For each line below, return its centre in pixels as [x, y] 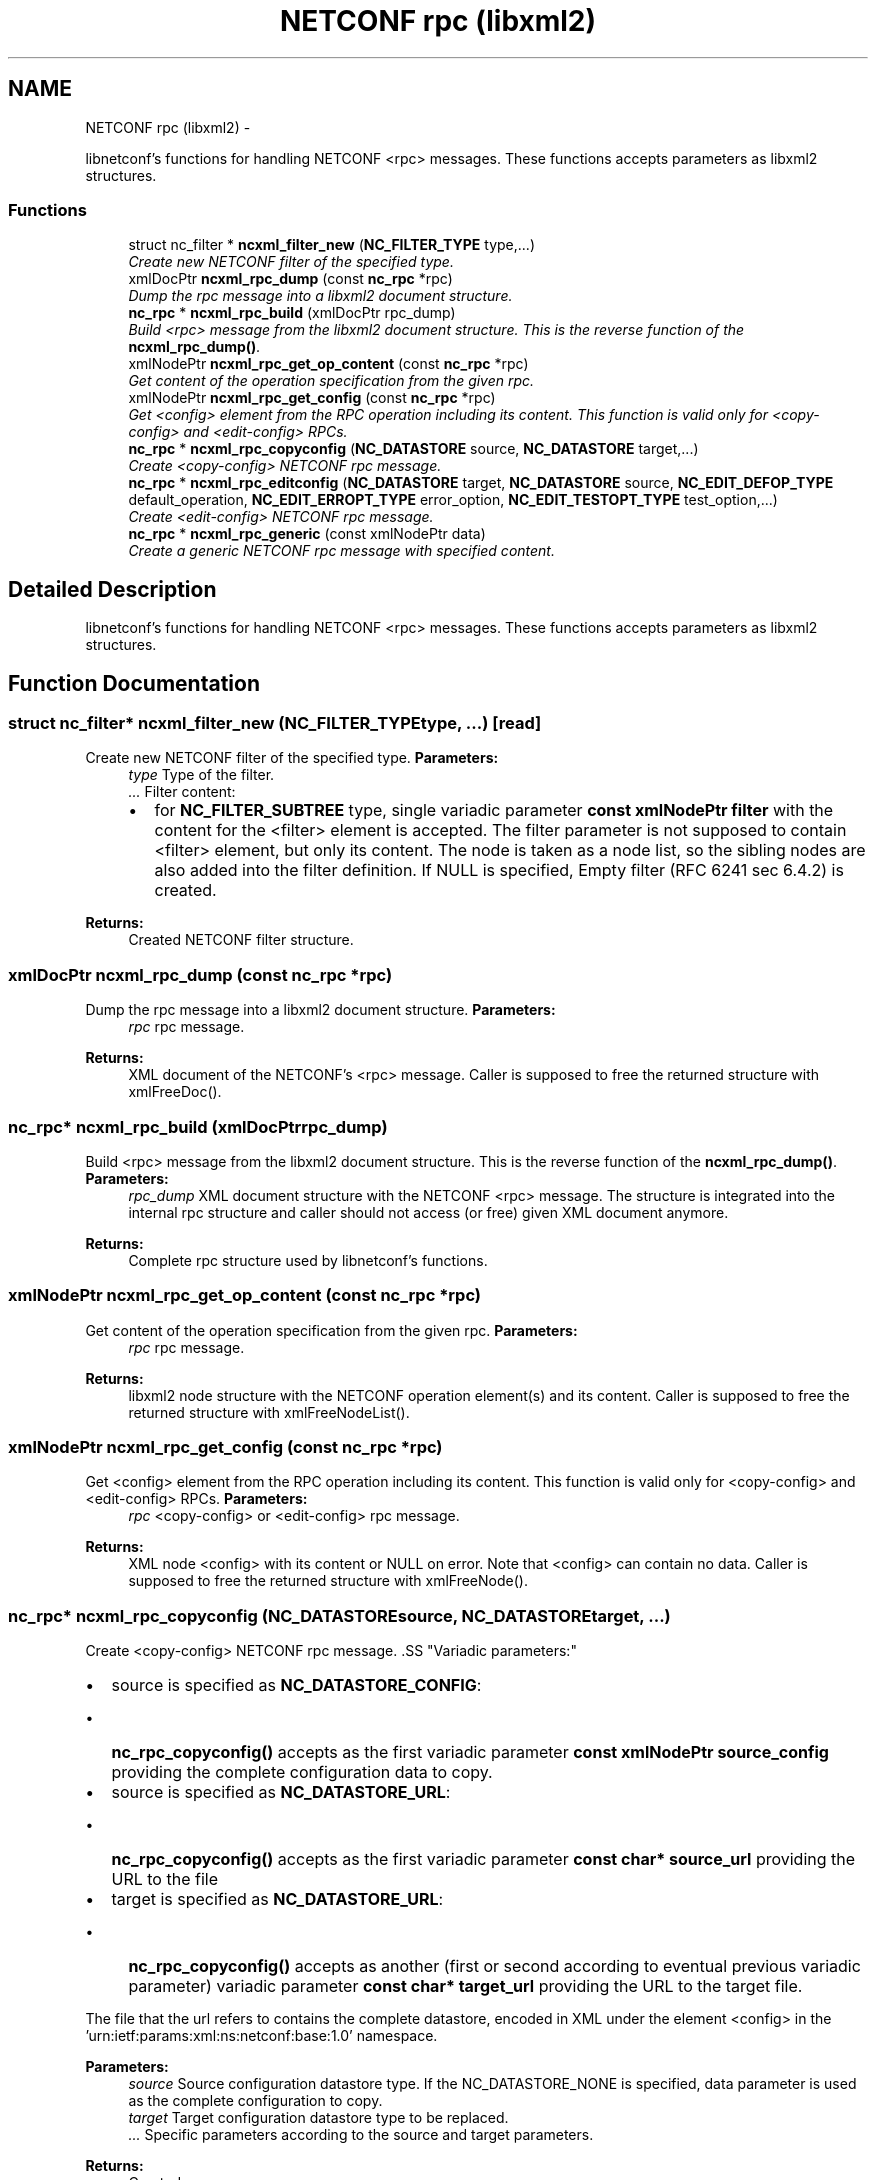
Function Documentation [134, 683]
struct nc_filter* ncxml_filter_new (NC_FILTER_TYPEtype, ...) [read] [275, 723]
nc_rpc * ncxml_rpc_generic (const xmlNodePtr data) [307, 534]
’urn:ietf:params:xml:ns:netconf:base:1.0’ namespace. [261, 2036]
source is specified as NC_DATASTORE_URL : [281, 1792]
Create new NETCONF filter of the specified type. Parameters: [292, 758]
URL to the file [164, 1879]
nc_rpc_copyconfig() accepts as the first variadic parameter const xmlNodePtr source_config [470, 1752]
